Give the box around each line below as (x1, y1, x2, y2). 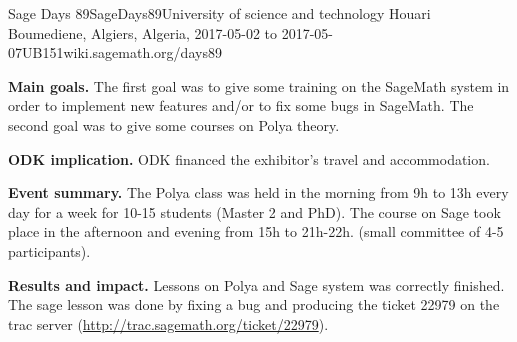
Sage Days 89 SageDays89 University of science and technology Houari (8, 3, 431, 23)
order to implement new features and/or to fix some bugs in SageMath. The (8, 95, 474, 116)
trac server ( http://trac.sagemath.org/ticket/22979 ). (8, 313, 329, 334)
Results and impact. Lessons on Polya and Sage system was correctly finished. (8, 274, 505, 295)
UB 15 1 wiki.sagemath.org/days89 (22, 42, 222, 63)
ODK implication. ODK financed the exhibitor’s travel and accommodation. (8, 148, 490, 169)
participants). (8, 240, 91, 261)
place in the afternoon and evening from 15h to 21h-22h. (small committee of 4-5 (8, 221, 504, 242)
